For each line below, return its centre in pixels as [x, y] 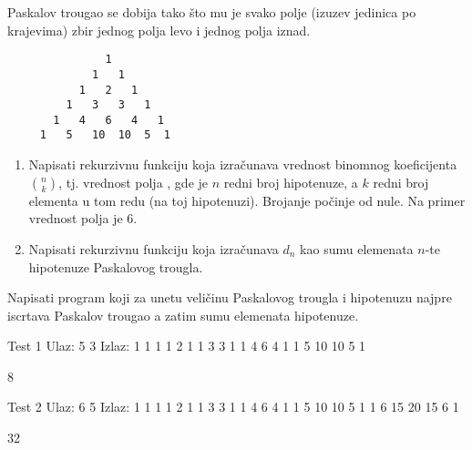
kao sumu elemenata [357, 248]
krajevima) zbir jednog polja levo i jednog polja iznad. [159, 30]
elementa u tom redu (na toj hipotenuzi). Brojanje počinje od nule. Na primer [247, 200]
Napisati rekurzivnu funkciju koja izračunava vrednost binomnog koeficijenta [243, 164]
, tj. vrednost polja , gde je [133, 182]
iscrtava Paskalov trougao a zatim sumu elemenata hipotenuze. [183, 315]
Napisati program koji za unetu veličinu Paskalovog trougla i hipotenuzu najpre [230, 297]
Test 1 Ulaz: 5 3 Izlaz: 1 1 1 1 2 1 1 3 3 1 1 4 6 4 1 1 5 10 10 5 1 [187, 346]
